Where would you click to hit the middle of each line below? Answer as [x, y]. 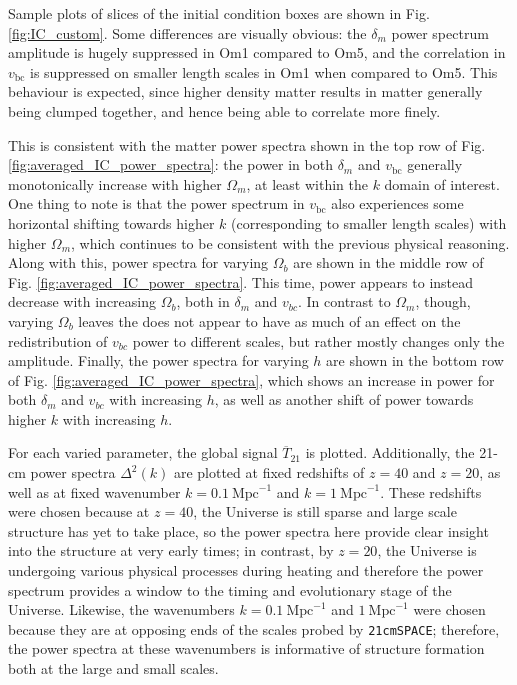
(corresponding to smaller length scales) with [369, 222]
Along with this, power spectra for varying [138, 262]
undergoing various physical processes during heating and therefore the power [246, 570]
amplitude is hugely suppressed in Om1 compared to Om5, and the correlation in [257, 52]
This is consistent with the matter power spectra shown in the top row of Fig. [247, 144]
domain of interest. [442, 183]
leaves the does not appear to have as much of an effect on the [269, 320]
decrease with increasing [82, 301]
